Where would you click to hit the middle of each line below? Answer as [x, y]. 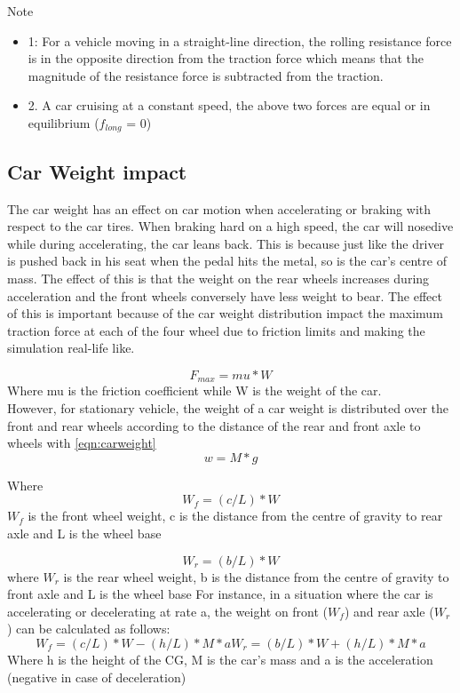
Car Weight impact [97, 171]
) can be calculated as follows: [89, 629]
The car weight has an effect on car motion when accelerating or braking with [219, 208]
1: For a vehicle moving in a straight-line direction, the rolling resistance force [240, 40]
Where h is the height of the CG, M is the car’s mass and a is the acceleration [220, 659]
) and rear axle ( [389, 611]
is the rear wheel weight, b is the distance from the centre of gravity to [256, 576]
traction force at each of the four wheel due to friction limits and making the [216, 330]
